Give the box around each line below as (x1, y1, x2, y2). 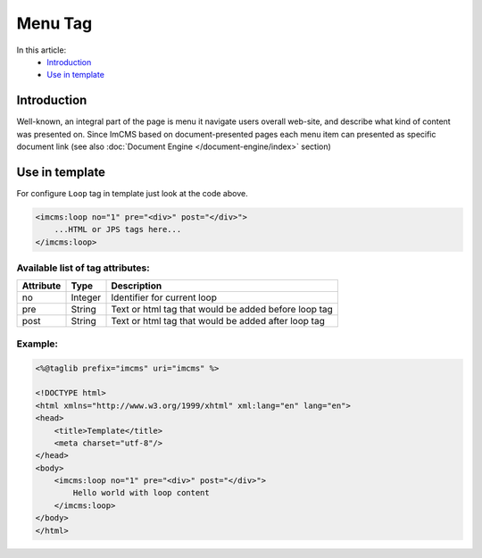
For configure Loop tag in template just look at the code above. (16, 187, 249, 198)
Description (111, 279, 162, 292)
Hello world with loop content (72, 487, 210, 498)
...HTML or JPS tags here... (54, 224, 182, 235)
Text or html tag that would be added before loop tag (111, 304, 334, 316)
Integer (71, 291, 102, 304)
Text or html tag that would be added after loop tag (111, 315, 325, 328)
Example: (16, 337, 58, 350)
